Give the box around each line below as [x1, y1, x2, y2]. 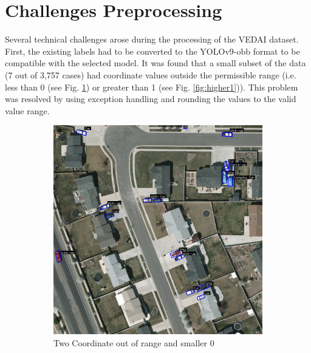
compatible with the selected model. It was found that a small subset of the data [5, 57, 306, 69]
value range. [5, 104, 50, 117]
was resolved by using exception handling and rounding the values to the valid [5, 92, 296, 105]
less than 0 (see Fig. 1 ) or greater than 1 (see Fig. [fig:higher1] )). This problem [5, 80, 298, 93]
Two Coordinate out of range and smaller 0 [53, 336, 214, 349]
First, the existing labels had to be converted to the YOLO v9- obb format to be [5, 44, 300, 57]
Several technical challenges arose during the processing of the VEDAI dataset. [5, 33, 299, 46]
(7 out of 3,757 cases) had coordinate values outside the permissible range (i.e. [5, 68, 296, 81]
